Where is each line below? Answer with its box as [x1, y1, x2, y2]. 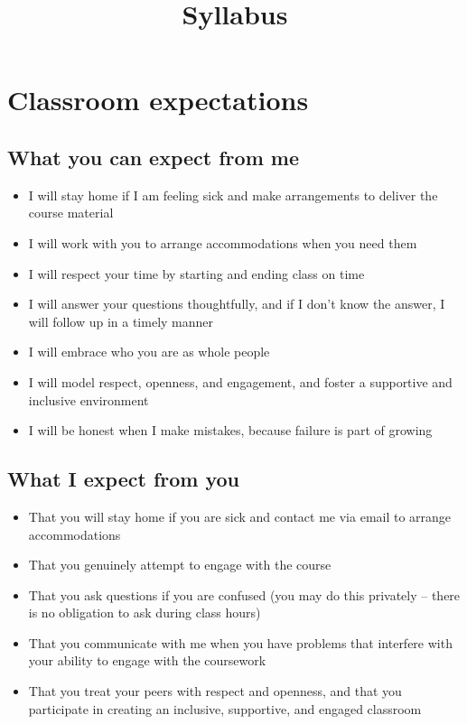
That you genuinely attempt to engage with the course [28, 555, 332, 574]
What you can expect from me [7, 143, 299, 171]
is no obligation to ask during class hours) [28, 603, 261, 622]
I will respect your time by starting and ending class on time [28, 264, 365, 283]
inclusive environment [28, 390, 149, 409]
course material [28, 203, 114, 222]
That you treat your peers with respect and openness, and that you [28, 682, 402, 701]
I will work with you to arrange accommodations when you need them [28, 233, 417, 252]
